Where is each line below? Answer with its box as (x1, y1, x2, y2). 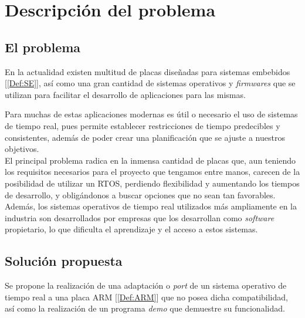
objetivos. (5, 143, 39, 155)
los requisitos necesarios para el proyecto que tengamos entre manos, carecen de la (5, 165, 300, 178)
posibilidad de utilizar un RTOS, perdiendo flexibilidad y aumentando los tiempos (5, 177, 300, 189)
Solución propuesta (5, 252, 123, 270)
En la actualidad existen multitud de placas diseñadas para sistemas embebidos (5, 65, 290, 77)
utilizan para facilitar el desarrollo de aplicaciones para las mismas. (5, 88, 246, 100)
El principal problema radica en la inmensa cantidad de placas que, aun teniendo (5, 154, 296, 166)
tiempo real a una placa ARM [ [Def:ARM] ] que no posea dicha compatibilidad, (5, 290, 288, 303)
